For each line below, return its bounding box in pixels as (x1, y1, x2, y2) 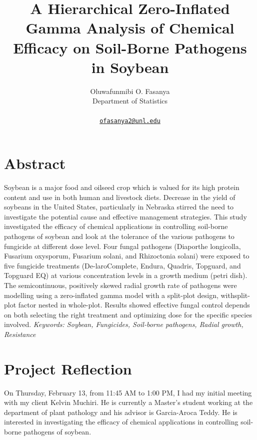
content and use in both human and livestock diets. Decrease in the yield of (4, 191, 235, 202)
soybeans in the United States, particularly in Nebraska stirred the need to (4, 201, 234, 212)
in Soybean (91, 56, 169, 77)
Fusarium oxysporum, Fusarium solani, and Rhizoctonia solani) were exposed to (4, 250, 249, 261)
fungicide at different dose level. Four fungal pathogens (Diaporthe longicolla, (4, 240, 241, 251)
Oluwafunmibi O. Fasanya (90, 85, 170, 96)
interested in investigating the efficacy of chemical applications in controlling (4, 416, 238, 427)
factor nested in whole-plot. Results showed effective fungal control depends (18, 299, 250, 310)
